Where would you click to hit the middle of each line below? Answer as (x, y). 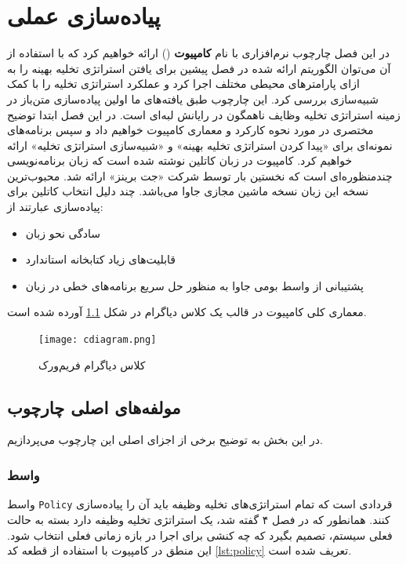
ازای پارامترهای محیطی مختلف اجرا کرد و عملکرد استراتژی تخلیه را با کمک (183, 84)
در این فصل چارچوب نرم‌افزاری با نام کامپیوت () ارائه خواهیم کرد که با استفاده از (198, 53)
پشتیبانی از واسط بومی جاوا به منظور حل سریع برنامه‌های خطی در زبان (194, 285)
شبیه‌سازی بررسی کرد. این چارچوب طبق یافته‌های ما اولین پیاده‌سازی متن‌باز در (193, 98)
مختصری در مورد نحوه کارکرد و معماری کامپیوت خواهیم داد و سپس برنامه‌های (190, 130)
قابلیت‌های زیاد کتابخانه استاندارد (101, 259)
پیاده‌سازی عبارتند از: (55, 207)
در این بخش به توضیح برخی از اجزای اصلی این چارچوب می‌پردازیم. (165, 440)
